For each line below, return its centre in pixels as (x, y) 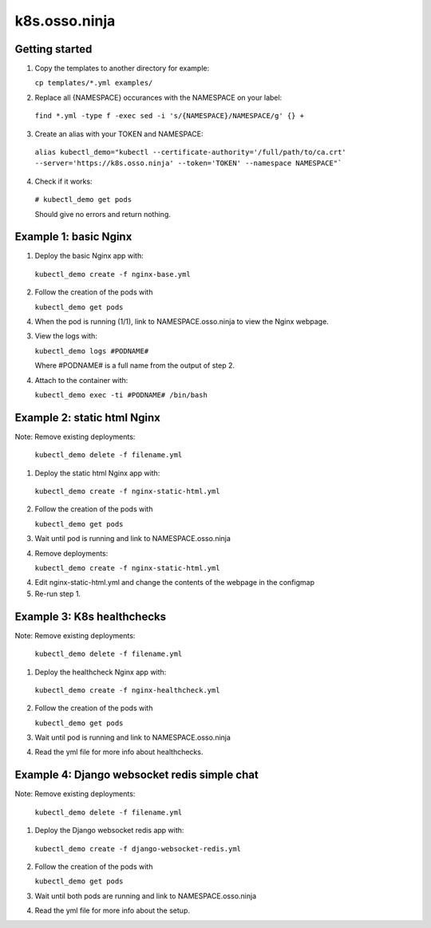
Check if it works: (63, 181)
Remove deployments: (71, 553)
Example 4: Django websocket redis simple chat (136, 775)
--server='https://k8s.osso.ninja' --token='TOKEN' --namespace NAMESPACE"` (188, 163)
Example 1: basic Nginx (73, 237)
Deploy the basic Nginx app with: (89, 256)
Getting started (53, 49)
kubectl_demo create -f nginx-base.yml (113, 274)
